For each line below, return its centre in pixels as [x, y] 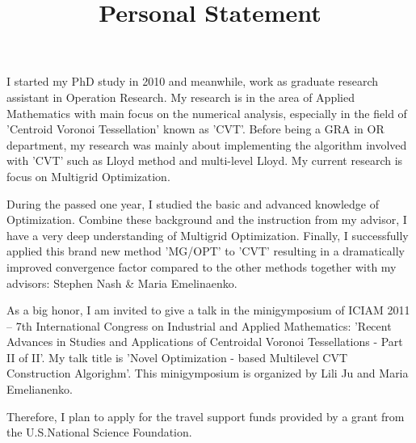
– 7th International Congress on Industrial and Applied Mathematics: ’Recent [199, 325]
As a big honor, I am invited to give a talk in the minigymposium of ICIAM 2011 [208, 310]
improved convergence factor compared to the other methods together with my [202, 266]
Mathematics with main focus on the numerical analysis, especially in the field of [207, 113]
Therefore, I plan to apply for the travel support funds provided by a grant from [206, 416]
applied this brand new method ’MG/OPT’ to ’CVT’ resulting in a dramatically [206, 251]
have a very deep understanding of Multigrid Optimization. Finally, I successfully [208, 235]
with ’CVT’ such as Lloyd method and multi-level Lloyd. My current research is [205, 160]
